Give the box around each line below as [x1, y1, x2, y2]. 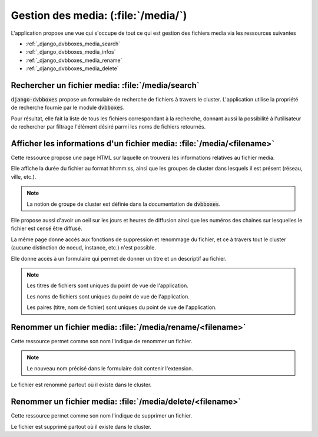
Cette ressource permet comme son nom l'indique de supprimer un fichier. [11, 412, 193, 419]
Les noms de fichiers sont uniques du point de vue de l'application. [26, 293, 190, 300]
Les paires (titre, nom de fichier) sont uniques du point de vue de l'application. [26, 304, 217, 311]
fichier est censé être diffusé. [11, 225, 82, 232]
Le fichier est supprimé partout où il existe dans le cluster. [11, 423, 152, 430]
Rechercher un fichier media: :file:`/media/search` [11, 80, 200, 90]
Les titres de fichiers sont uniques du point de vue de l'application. [26, 282, 188, 289]
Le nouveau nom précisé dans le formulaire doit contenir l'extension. [26, 364, 194, 372]
